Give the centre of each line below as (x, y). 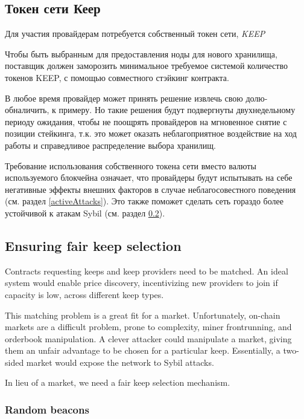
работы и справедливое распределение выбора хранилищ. (110, 145)
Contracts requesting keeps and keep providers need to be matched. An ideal (147, 271)
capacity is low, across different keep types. (84, 294)
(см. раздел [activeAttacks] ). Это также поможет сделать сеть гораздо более (144, 201)
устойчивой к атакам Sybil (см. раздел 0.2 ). (85, 213)
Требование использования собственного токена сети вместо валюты (131, 165)
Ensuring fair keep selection (93, 245)
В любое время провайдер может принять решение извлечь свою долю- (136, 98)
